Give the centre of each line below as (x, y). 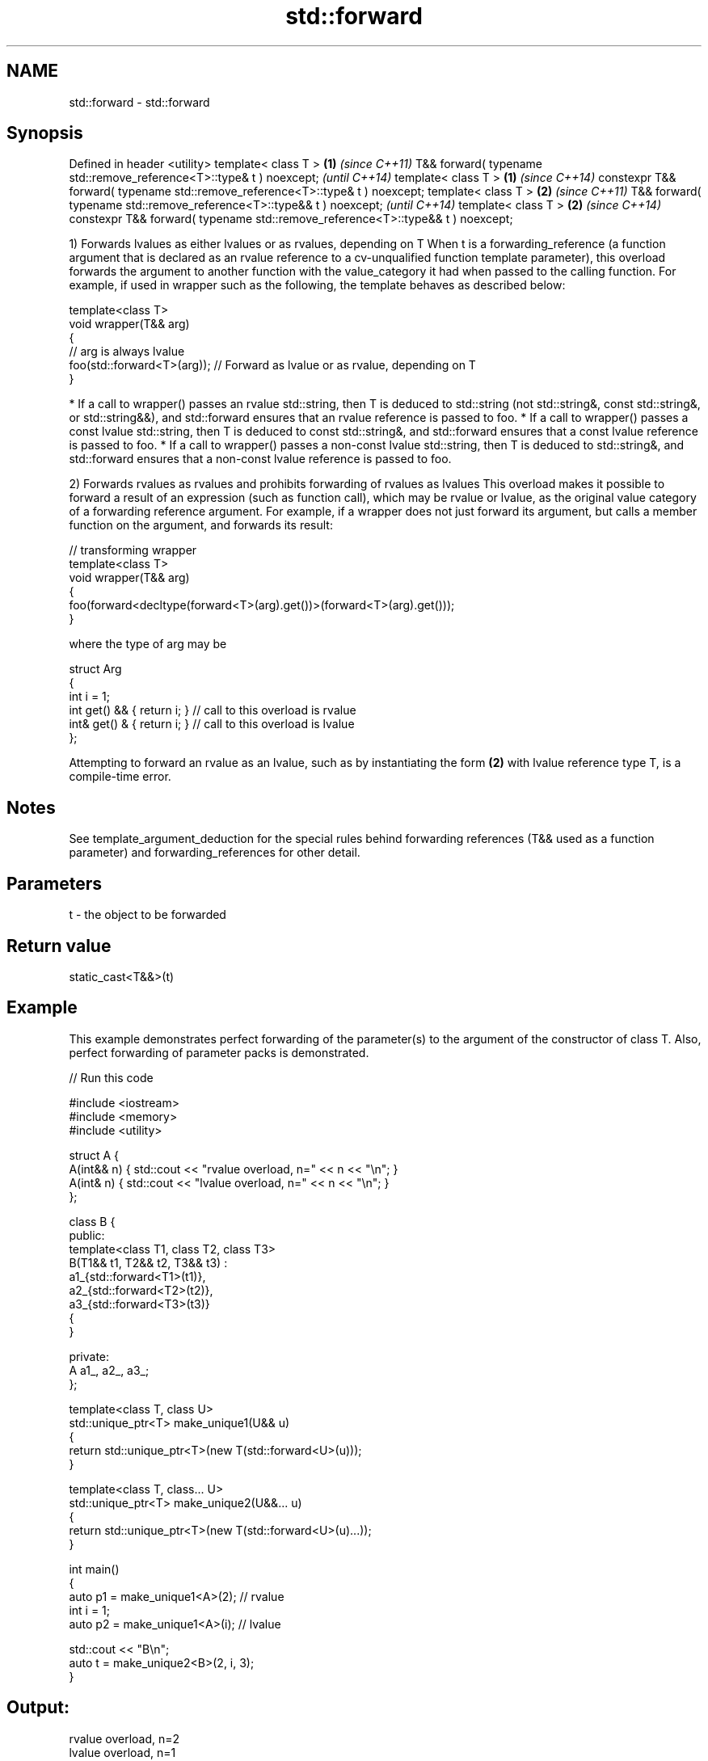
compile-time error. (120, 777)
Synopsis (45, 133)
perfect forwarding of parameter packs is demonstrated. (219, 1052)
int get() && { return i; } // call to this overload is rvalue (213, 710)
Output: (38, 1708)
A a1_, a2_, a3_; (109, 1370)
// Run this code (111, 1077)
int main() (94, 1569)
